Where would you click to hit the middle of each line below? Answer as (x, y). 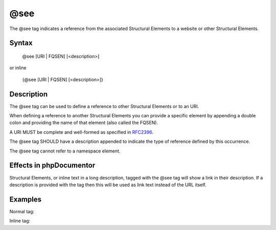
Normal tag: (22, 211)
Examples (26, 199)
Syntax (21, 43)
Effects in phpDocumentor (52, 165)
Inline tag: (20, 221)
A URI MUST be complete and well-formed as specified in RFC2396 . (81, 132)
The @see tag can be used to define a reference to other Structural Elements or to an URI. (104, 106)
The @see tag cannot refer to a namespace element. (65, 151)
